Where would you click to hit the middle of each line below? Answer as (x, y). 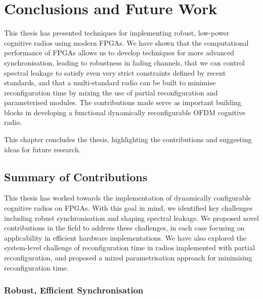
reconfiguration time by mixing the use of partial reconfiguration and (111, 92)
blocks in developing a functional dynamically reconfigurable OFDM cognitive (125, 112)
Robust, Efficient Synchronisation (74, 290)
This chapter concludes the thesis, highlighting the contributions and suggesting (128, 139)
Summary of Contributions (76, 176)
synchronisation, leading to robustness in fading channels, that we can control (124, 62)
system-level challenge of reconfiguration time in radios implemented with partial (129, 247)
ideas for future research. (42, 149)
